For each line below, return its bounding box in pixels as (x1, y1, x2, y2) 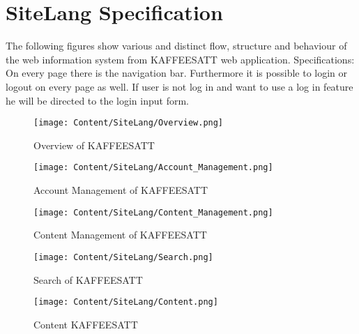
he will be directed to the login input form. (6, 93, 189, 107)
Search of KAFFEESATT (33, 272, 143, 287)
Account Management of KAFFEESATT (33, 183, 208, 197)
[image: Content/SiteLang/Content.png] (33, 297, 218, 308)
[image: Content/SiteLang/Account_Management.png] (33, 162, 273, 173)
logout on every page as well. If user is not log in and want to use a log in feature (6, 79, 353, 93)
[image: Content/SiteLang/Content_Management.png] (33, 207, 273, 218)
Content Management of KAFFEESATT (33, 227, 207, 242)
